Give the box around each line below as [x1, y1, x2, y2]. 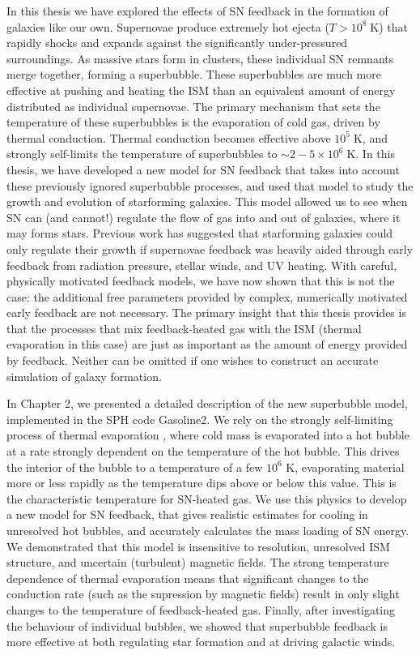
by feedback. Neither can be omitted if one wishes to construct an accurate [6, 352, 379, 369]
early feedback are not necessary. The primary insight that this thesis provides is [6, 304, 406, 321]
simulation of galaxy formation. [6, 367, 162, 384]
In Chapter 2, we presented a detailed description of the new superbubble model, [6, 395, 408, 412]
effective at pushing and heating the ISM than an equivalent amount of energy [6, 81, 396, 98]
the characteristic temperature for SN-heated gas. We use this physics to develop [6, 490, 407, 507]
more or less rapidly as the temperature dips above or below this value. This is [6, 474, 397, 491]
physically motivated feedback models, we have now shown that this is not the [6, 272, 395, 289]
